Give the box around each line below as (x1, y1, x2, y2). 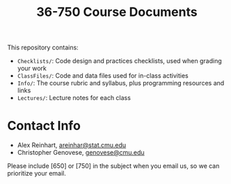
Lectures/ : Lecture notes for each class (17, 94, 131, 102)
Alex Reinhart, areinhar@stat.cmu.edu (17, 141, 127, 149)
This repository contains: (7, 43, 79, 52)
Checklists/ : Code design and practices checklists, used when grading (17, 57, 223, 65)
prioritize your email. (7, 169, 66, 178)
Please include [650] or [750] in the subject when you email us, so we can (7, 162, 220, 170)
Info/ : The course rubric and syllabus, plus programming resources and (17, 79, 225, 87)
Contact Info (7, 118, 81, 134)
